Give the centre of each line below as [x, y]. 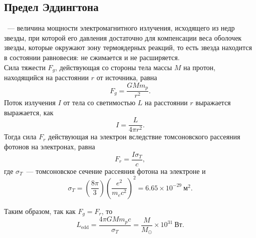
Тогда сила [20, 137]
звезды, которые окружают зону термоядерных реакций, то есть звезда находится [128, 47]
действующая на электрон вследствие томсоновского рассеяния [144, 137]
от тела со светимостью [99, 102]
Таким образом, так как [40, 211]
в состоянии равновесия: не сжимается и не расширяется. [92, 57]
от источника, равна [127, 77]
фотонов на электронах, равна [50, 146]
